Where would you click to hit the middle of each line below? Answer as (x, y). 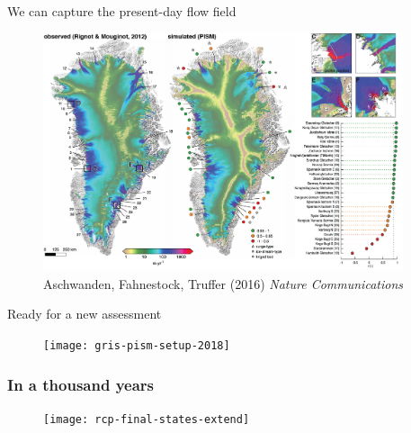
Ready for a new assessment (85, 314)
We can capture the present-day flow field (122, 11)
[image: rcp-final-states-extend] (147, 419)
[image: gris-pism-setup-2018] (137, 345)
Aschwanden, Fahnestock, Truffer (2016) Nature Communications (223, 283)
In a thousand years (80, 384)
